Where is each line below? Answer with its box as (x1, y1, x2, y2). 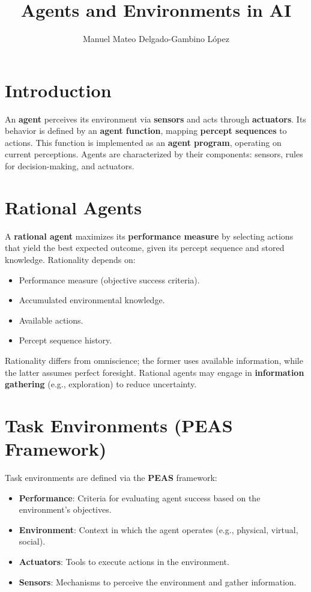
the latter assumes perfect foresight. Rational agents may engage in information (5, 366, 304, 378)
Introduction (5, 77, 112, 102)
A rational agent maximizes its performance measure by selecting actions (5, 229, 294, 242)
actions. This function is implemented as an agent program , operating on (5, 136, 282, 148)
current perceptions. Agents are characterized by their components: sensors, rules (5, 148, 303, 160)
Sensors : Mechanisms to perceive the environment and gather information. (19, 575, 297, 588)
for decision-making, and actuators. (5, 160, 134, 172)
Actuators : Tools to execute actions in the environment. (19, 555, 229, 567)
